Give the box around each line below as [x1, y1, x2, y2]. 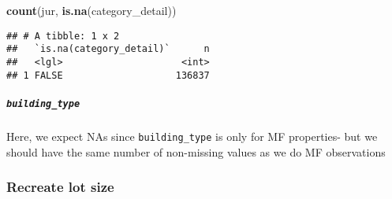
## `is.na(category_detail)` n [6, 43, 210, 55]
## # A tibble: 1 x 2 [6, 30, 120, 42]
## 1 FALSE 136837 [6, 69, 210, 81]
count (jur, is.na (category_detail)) [6, 2, 177, 18]
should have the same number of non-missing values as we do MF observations [6, 143, 386, 160]
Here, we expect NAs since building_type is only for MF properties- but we [6, 127, 378, 144]
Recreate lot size [6, 177, 114, 197]
